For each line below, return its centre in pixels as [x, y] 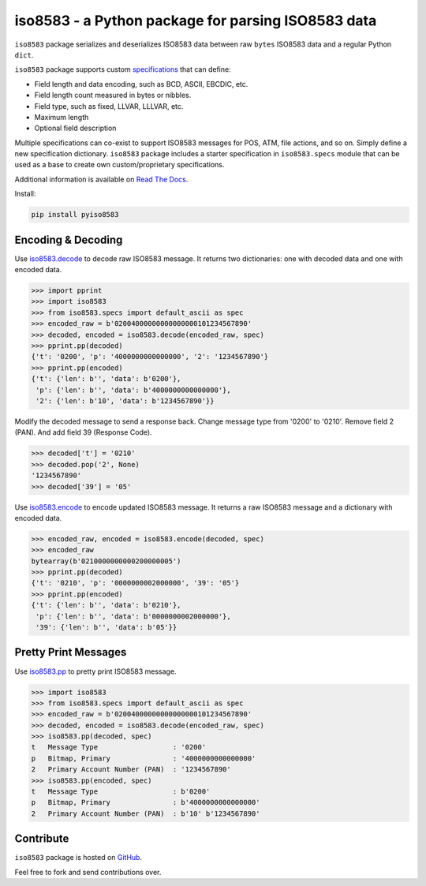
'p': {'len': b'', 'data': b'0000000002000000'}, [134, 616]
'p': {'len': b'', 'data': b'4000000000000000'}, [134, 390]
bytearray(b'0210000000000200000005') [106, 561]
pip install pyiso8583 [75, 215]
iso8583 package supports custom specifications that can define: [123, 69]
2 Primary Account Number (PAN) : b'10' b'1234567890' [146, 813]
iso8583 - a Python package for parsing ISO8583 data [196, 21]
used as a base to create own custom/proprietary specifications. [120, 165]
